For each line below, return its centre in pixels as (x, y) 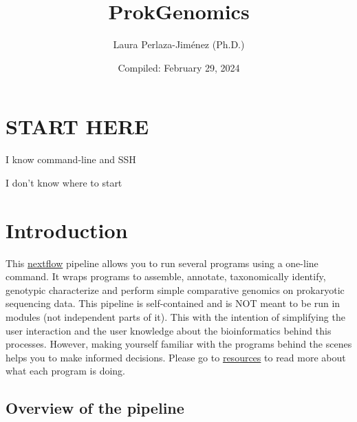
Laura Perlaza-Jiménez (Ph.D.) (179, 44)
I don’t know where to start (64, 182)
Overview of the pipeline (95, 408)
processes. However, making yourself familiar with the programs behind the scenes (179, 344)
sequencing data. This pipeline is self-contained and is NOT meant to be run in (173, 303)
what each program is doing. (65, 371)
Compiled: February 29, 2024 (179, 67)
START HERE (77, 126)
